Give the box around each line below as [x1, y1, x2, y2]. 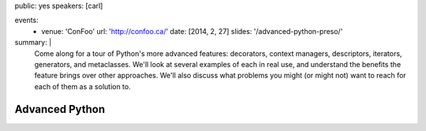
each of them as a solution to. [34, 81, 131, 91]
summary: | [14, 38, 52, 47]
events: [14, 16, 39, 25]
